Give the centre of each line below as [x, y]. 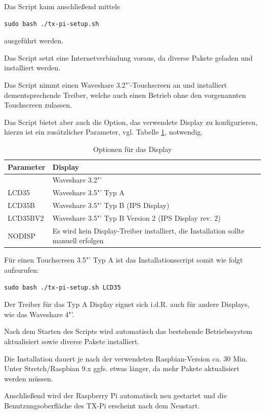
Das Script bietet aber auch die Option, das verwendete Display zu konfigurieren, [131, 122]
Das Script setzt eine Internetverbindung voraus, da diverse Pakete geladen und [128, 57]
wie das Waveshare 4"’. [39, 314]
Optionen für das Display [132, 149]
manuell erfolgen [78, 240]
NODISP [22, 235]
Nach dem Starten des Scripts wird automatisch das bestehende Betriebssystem [128, 331]
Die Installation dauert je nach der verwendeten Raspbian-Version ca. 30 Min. [126, 358]
